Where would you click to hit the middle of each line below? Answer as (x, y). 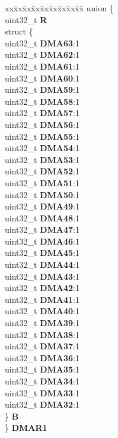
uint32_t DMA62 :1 (42, 54)
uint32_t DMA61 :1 (42, 66)
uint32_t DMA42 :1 (42, 288)
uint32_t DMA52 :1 (42, 171)
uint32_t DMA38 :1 (42, 334)
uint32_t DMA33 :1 (42, 392)
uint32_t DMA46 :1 (42, 241)
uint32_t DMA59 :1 (42, 90)
